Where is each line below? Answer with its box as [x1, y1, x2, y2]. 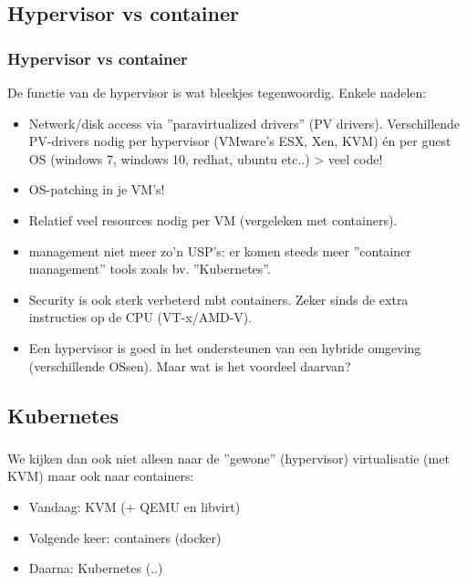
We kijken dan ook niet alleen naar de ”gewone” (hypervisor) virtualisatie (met [7, 448, 450, 467]
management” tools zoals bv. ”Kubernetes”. [28, 259, 271, 278]
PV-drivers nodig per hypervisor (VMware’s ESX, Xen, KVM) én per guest [28, 131, 451, 151]
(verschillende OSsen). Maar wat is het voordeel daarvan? [28, 356, 351, 375]
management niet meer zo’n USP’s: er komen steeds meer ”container [28, 241, 411, 260]
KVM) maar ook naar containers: [7, 466, 194, 485]
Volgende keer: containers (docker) [28, 527, 222, 547]
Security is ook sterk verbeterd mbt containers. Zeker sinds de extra [28, 289, 409, 308]
